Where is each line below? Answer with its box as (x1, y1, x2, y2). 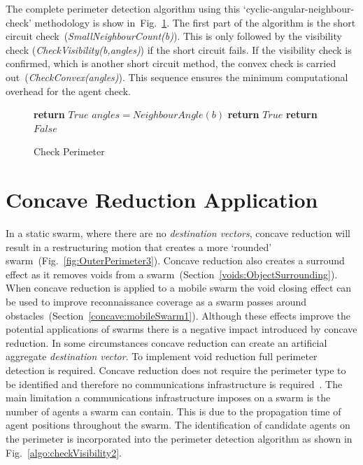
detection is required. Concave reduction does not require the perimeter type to (6, 363, 346, 377)
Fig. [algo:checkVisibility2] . (6, 445, 122, 459)
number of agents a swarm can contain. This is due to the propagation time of (6, 403, 341, 418)
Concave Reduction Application (6, 185, 318, 214)
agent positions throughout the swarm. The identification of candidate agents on (6, 417, 350, 432)
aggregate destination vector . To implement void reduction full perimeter (6, 349, 318, 364)
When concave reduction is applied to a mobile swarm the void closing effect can (6, 280, 352, 295)
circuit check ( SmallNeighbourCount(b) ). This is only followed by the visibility (6, 29, 342, 43)
